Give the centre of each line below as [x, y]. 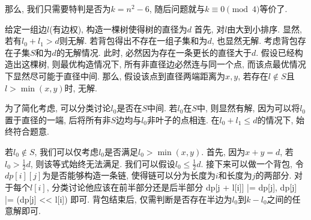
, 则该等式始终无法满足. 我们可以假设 [103, 163]
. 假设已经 [275, 52]
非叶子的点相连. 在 [183, 119]
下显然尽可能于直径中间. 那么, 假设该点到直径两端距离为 [115, 75]
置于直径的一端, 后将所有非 [58, 119]
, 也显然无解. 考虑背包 [255, 41]
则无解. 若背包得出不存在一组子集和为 [133, 41]
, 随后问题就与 [177, 8]
